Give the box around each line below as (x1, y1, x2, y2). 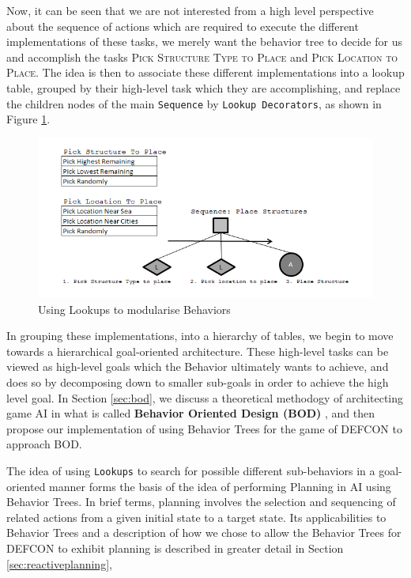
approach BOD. (6, 436, 82, 452)
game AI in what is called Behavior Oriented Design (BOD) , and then (6, 405, 375, 421)
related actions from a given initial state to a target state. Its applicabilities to (6, 508, 386, 525)
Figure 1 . (6, 111, 51, 127)
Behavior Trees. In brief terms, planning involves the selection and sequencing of (6, 493, 396, 510)
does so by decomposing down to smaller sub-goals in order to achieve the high (6, 374, 389, 391)
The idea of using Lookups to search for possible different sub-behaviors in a (6, 462, 375, 478)
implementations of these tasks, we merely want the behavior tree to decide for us (6, 33, 402, 50)
